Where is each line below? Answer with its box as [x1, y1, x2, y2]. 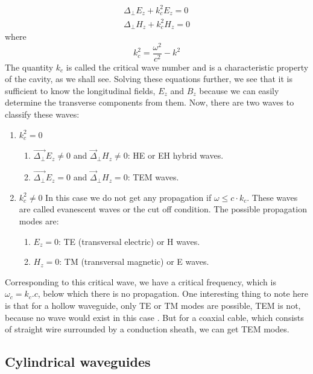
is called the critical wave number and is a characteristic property [66, 60, 309, 73]
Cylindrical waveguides [5, 352, 151, 371]
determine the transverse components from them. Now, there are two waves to [5, 96, 294, 109]
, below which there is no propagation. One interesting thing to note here [37, 287, 309, 300]
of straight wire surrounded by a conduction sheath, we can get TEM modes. [5, 323, 289, 335]
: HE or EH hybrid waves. [127, 149, 224, 162]
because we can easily [199, 84, 279, 97]
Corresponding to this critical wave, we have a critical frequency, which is [5, 275, 276, 288]
